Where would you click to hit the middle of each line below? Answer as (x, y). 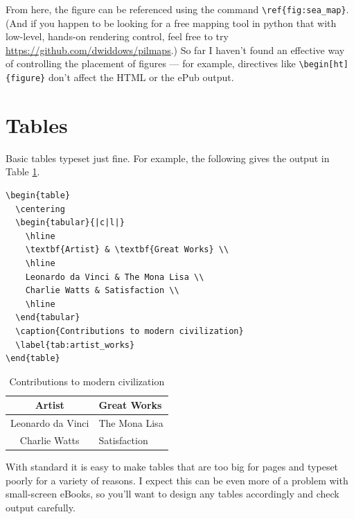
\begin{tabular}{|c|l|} (70, 223)
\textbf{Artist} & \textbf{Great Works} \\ (127, 250)
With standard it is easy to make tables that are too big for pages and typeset (172, 467)
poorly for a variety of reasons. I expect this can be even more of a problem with (177, 480)
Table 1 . (23, 171)
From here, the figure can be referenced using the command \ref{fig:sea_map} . (177, 9)
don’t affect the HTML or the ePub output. (141, 77)
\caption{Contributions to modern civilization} (130, 331)
